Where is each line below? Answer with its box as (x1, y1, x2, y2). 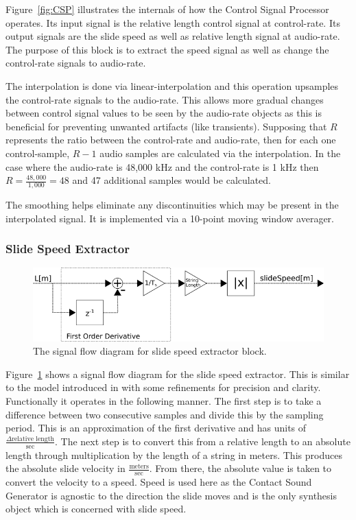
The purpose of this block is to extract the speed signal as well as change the (5, 42, 329, 56)
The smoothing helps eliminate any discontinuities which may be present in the (5, 197, 339, 211)
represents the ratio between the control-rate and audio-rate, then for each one (5, 132, 336, 147)
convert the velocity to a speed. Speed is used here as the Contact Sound (5, 475, 312, 489)
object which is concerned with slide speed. (5, 501, 187, 516)
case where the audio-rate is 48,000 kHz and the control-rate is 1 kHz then (5, 159, 319, 174)
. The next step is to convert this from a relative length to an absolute (54, 434, 351, 448)
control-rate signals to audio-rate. (5, 56, 146, 70)
